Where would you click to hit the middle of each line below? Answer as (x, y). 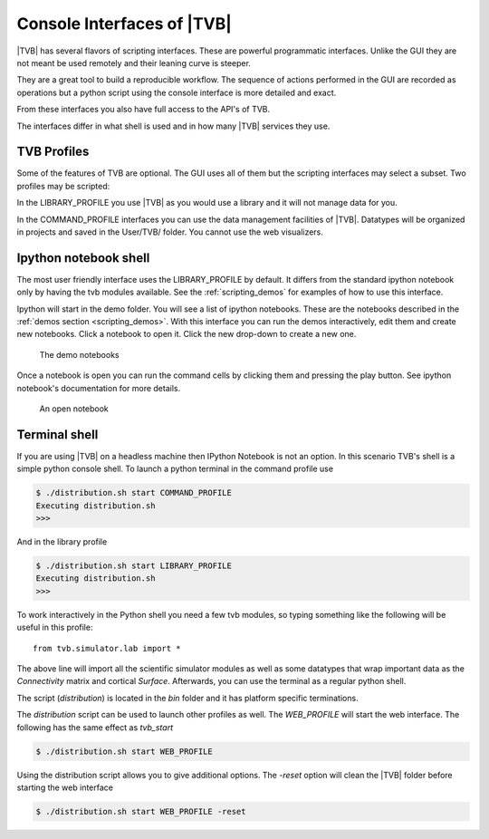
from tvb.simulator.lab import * (107, 648)
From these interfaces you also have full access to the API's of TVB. (144, 110)
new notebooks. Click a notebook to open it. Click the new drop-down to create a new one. (187, 334)
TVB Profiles (53, 152)
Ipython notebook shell (83, 258)
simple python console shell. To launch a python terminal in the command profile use (175, 469)
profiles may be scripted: (63, 186)
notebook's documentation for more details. (99, 388)
